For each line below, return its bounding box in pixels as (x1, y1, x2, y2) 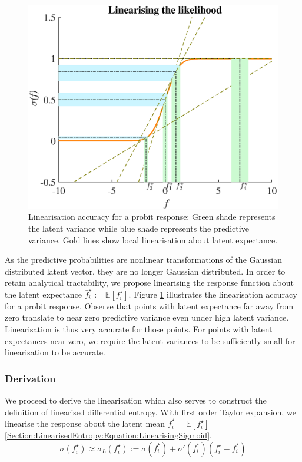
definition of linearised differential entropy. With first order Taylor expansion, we (5, 405, 296, 418)
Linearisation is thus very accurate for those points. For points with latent (5, 323, 273, 335)
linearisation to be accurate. (5, 346, 105, 358)
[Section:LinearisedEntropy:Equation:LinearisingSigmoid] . (5, 429, 212, 441)
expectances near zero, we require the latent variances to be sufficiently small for (5, 334, 296, 346)
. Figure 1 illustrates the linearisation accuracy (128, 288, 297, 300)
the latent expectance (5, 288, 82, 300)
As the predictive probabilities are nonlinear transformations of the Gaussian (5, 253, 283, 266)
